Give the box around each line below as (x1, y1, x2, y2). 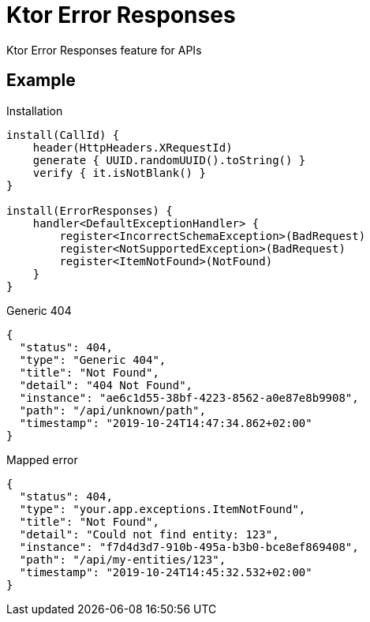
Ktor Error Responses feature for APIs (6, 43, 202, 57)
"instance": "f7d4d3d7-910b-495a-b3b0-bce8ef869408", (19, 540, 359, 553)
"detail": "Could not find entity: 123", (19, 527, 279, 541)
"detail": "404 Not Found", (19, 378, 193, 392)
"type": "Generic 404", (19, 353, 166, 366)
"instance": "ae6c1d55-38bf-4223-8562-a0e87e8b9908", (19, 391, 359, 404)
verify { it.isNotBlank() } (32, 166, 206, 179)
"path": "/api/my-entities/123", (19, 553, 226, 566)
